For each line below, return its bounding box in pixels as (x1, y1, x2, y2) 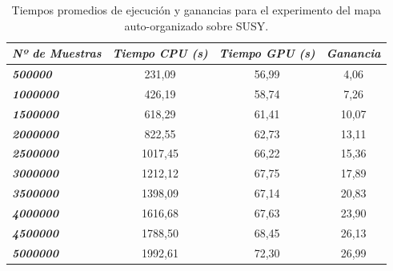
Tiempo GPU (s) (219, 45, 315, 62)
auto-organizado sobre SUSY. (124, 17, 269, 34)
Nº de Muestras (12, 45, 102, 62)
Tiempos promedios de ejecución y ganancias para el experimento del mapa (11, 2, 382, 18)
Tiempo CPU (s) (112, 45, 208, 62)
